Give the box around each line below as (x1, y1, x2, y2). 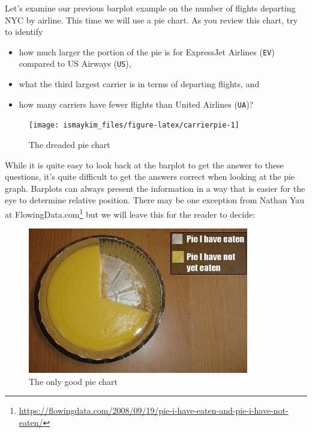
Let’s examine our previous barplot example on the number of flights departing (5, 2, 296, 14)
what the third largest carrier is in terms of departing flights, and (19, 78, 260, 90)
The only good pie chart (29, 375, 118, 387)
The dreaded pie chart (29, 138, 110, 150)
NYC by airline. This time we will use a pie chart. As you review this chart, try (5, 13, 298, 26)
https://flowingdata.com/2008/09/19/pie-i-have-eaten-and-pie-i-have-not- (19, 404, 289, 417)
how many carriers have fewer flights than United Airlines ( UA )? (19, 97, 254, 110)
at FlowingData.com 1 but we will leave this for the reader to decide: (5, 206, 256, 220)
